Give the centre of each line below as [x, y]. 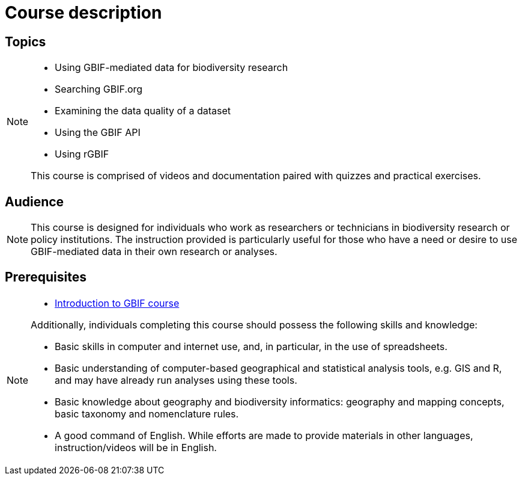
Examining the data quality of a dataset [143, 111]
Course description [83, 13]
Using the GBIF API [98, 133]
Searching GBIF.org [99, 89]
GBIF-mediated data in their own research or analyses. [154, 252]
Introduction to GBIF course [117, 303]
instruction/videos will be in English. [136, 447]
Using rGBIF [82, 154]
